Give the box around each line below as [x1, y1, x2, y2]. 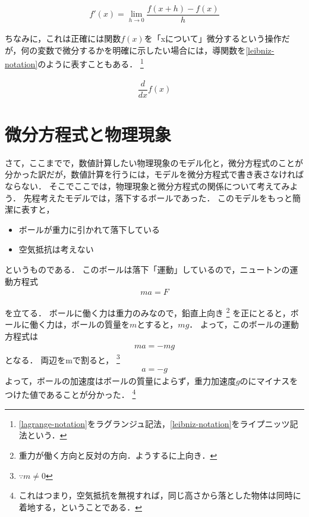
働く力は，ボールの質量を [29, 318, 130, 331]
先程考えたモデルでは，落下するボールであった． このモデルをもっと [23, 191, 293, 204]
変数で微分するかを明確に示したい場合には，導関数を [37, 43, 246, 56]
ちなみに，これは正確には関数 [5, 32, 121, 45]
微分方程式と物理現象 [5, 122, 172, 146]
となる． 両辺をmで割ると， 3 [5, 351, 120, 366]
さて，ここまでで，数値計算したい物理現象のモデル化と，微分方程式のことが [5, 156, 303, 169]
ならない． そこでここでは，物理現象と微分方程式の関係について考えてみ [5, 179, 290, 192]
